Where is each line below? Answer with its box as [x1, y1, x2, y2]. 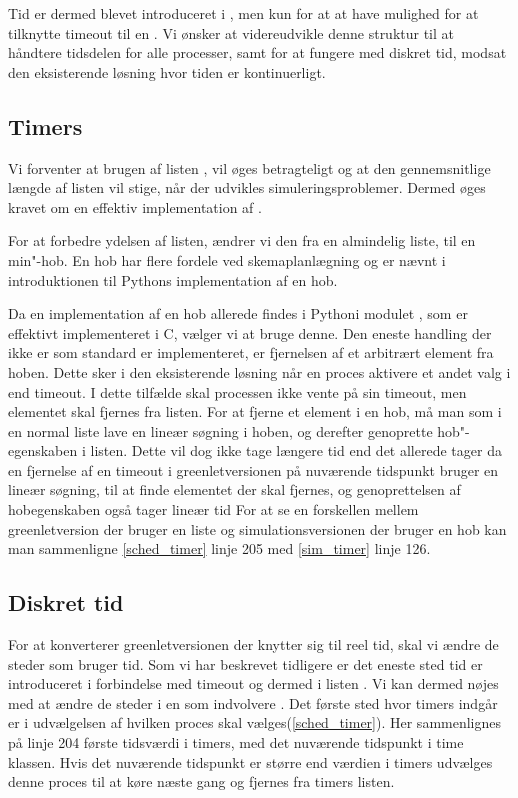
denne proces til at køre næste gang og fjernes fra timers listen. [8, 771, 395, 792]
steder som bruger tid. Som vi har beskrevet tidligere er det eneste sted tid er [8, 653, 483, 674]
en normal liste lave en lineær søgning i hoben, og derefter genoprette [8, 420, 433, 441]
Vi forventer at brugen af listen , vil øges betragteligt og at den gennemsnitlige [8, 157, 491, 178]
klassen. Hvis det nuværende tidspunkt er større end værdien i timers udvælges [8, 751, 493, 772]
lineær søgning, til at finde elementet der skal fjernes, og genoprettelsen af [8, 479, 461, 500]
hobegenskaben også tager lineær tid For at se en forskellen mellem [8, 499, 419, 520]
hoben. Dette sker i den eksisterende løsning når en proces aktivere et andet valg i [8, 361, 511, 382]
